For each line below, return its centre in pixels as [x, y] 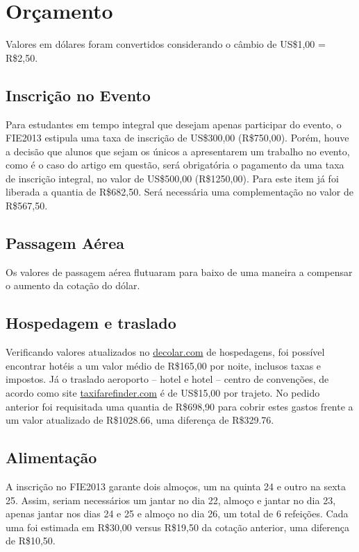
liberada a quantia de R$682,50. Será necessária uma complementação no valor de [179, 192]
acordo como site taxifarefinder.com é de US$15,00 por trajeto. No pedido [163, 393]
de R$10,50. [31, 541]
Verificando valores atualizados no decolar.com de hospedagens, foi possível [165, 352]
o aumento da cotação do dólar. [73, 285]
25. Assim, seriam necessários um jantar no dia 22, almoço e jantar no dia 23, [171, 500]
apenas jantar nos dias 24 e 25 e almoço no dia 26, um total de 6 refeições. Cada [177, 514]
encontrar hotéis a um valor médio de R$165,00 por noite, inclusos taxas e [164, 365]
